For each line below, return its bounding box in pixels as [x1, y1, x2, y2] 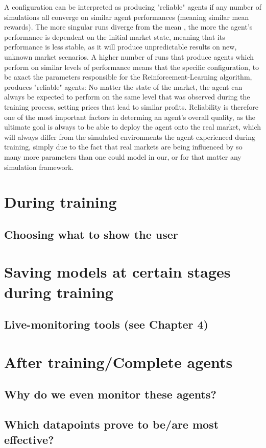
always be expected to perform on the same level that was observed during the [4, 91, 250, 102]
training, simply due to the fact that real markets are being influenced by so [4, 141, 243, 152]
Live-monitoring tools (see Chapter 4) [4, 316, 208, 332]
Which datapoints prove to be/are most [4, 416, 219, 432]
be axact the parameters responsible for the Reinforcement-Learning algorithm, [4, 71, 252, 82]
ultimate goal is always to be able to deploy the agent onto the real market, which [4, 121, 261, 132]
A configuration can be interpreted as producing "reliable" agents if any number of [4, 2, 262, 12]
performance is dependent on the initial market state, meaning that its [4, 31, 225, 42]
